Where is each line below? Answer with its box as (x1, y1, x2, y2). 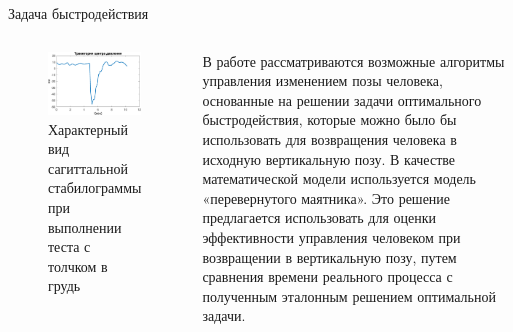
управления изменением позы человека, (202, 70, 443, 91)
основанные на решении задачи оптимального (202, 89, 482, 110)
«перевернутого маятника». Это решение (202, 187, 451, 208)
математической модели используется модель (202, 168, 476, 189)
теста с (48, 236, 91, 257)
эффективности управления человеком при (202, 226, 461, 247)
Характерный (48, 118, 128, 139)
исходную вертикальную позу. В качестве (202, 148, 455, 169)
